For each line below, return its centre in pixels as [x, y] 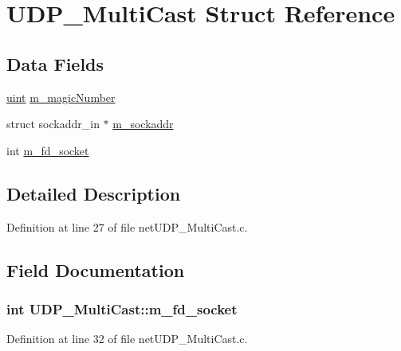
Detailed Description [94, 193]
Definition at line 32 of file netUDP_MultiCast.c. [127, 339]
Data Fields [55, 63]
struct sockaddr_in [53, 124]
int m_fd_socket [48, 150]
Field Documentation [96, 269]
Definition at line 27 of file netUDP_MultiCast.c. [127, 226]
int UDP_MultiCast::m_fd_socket [122, 308]
